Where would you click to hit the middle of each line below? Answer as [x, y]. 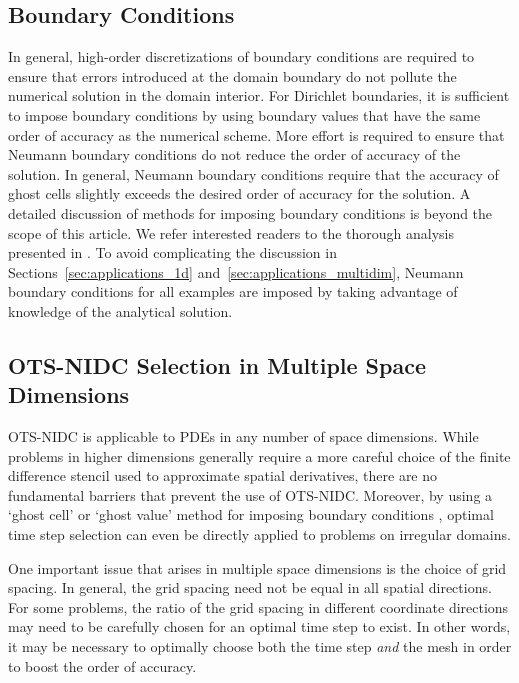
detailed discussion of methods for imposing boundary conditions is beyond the [250, 212]
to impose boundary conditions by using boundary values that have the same [244, 114]
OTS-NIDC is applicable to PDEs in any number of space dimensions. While [243, 436]
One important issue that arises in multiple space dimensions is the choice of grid [257, 567]
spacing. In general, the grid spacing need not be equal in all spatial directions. [250, 587]
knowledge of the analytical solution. [120, 310]
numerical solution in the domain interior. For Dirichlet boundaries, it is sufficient [259, 95]
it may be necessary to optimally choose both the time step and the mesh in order [260, 646]
